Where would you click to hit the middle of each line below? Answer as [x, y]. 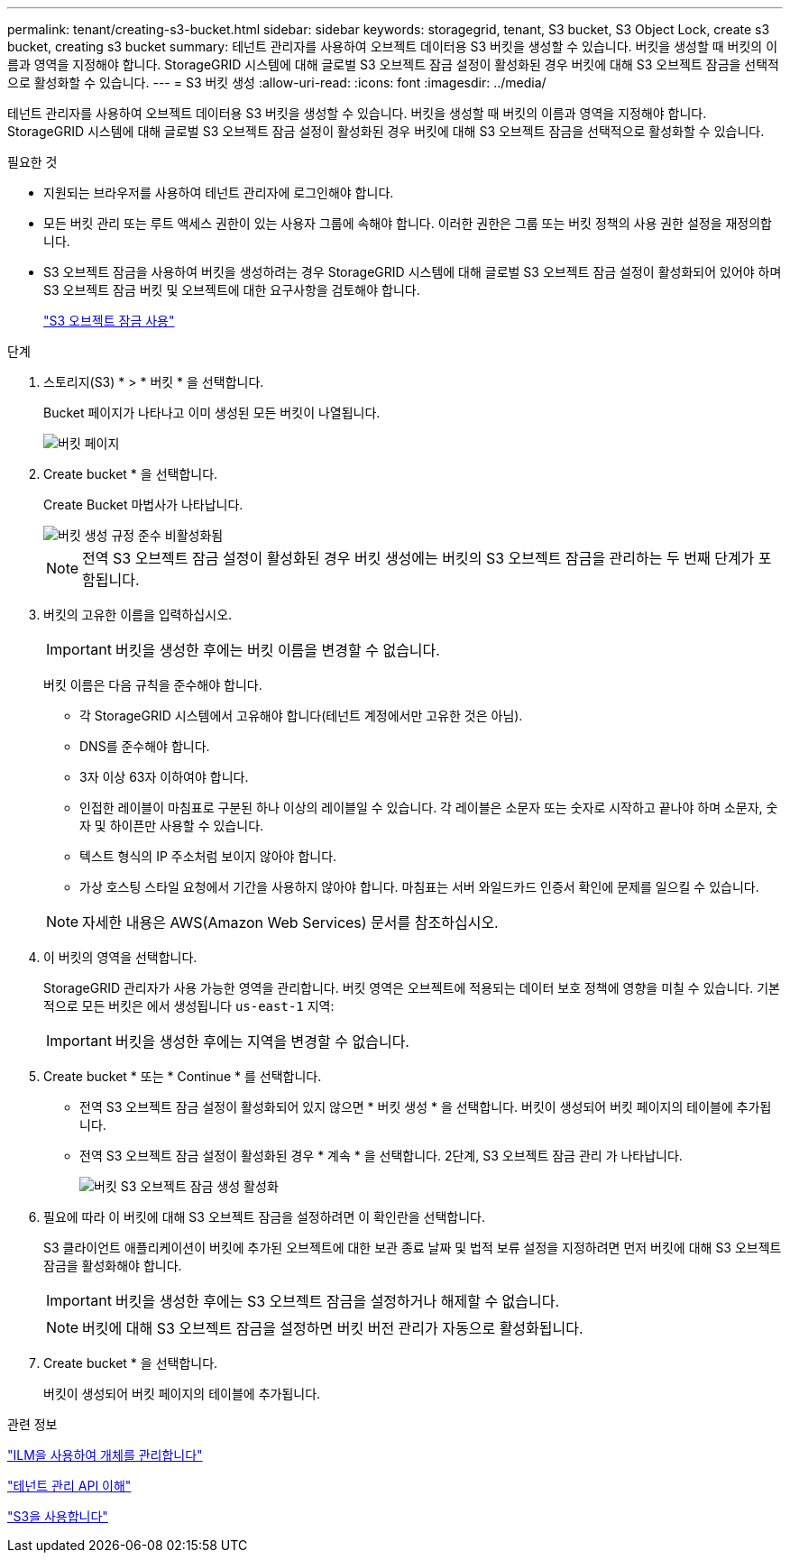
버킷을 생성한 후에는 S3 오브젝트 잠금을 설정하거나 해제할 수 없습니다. [337, 1301]
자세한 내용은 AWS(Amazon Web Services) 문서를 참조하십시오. [290, 922]
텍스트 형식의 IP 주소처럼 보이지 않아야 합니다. [208, 856]
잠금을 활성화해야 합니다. [113, 1266]
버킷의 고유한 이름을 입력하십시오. [138, 615]
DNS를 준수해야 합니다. [145, 746]
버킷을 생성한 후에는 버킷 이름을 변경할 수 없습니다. [277, 650]
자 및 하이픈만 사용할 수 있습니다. [172, 826]
